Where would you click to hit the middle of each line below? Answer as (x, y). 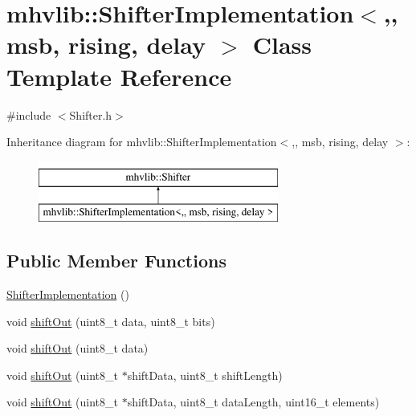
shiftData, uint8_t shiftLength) (205, 375)
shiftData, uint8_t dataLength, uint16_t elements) (253, 402)
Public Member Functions (116, 261)
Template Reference (119, 76)
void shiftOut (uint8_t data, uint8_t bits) (111, 321)
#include (29, 114)
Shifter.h (91, 114)
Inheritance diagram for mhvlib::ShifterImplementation (142, 142)
